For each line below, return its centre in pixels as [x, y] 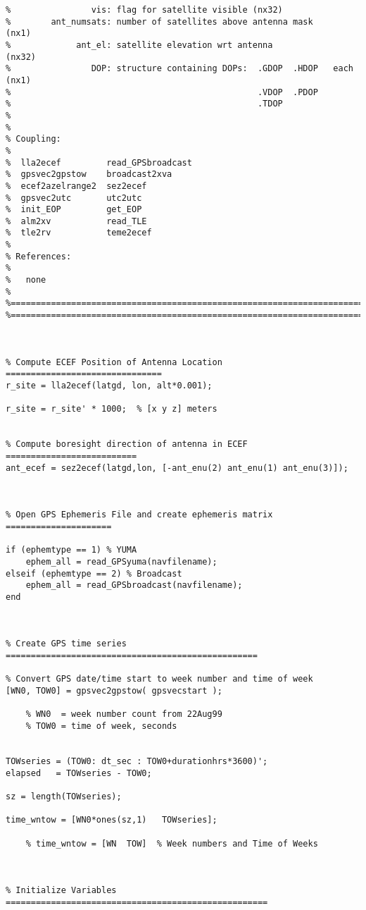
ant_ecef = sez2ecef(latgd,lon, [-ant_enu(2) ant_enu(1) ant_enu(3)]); [177, 468]
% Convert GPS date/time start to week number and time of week [159, 679]
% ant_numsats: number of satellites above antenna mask [159, 21]
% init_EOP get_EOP [74, 210]
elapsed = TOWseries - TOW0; [79, 773]
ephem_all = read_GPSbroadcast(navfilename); [134, 585]
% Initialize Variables [61, 891]
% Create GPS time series [66, 644]
